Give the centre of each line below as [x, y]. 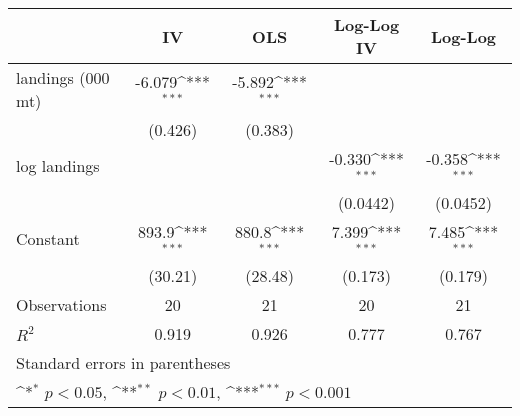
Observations [61, 304]
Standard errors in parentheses [123, 362]
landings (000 [63, 77]
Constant [48, 239]
